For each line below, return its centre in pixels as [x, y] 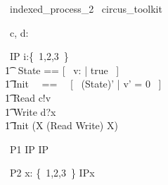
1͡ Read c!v [28, 97]
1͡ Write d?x [31, 111]
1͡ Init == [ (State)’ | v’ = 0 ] [83, 84]
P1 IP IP [29, 149]
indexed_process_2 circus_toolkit [86, 8]
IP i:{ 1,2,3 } [39, 56]
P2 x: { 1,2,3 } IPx [52, 173]
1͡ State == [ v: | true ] [62, 70]
